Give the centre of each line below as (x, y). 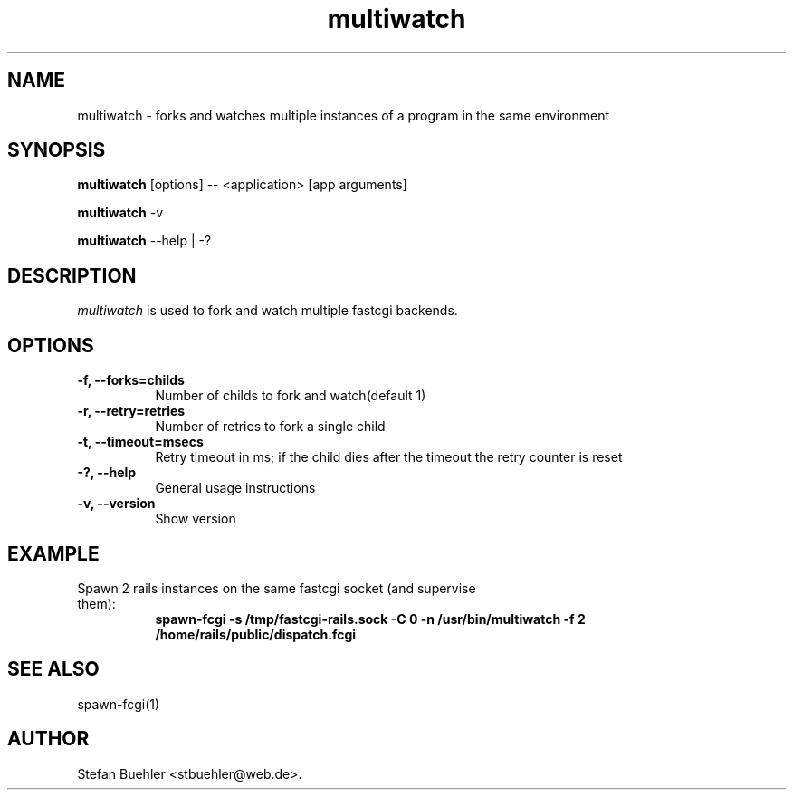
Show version (196, 519)
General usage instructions (235, 488)
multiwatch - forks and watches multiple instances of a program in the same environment (344, 115)
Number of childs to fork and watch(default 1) (291, 396)
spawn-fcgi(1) (119, 704)
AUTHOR (48, 739)
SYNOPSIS (57, 150)
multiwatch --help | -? (144, 241)
